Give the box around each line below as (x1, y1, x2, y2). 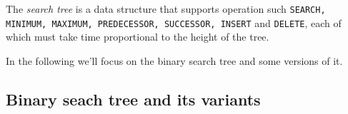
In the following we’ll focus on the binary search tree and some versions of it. (6, 53, 343, 68)
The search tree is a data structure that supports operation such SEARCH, (6, 1, 326, 16)
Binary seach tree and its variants (6, 88, 261, 110)
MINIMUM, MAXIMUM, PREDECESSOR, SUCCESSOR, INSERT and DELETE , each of (6, 15, 342, 30)
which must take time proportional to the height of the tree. (6, 29, 269, 44)
